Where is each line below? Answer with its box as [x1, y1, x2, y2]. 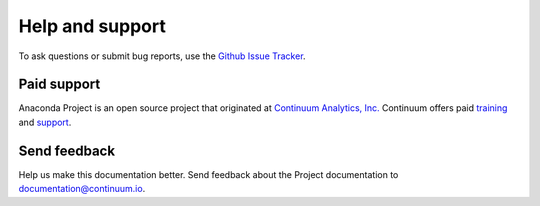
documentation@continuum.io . [18, 183, 146, 195]
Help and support [18, 15, 167, 37]
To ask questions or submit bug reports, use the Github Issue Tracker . [18, 50, 306, 62]
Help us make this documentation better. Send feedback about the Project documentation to [18, 168, 399, 180]
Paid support [18, 76, 101, 93]
